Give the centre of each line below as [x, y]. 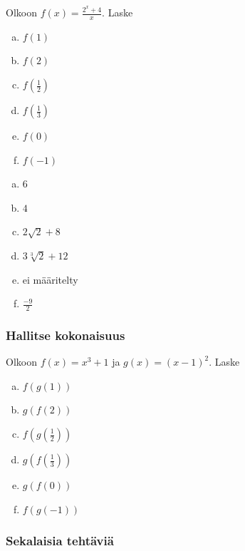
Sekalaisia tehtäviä [60, 541]
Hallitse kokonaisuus [66, 335]
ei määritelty [50, 279]
